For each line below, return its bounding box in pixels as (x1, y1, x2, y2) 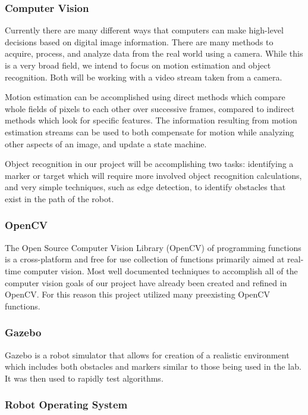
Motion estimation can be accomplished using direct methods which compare (5, 91, 285, 103)
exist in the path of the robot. (5, 192, 114, 205)
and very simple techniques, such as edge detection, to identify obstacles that (5, 181, 286, 193)
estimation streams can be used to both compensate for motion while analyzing (5, 125, 294, 138)
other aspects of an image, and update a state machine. (5, 137, 207, 150)
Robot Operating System (5, 397, 128, 412)
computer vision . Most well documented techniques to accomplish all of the (23, 264, 298, 277)
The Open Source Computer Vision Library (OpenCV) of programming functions (5, 241, 301, 253)
